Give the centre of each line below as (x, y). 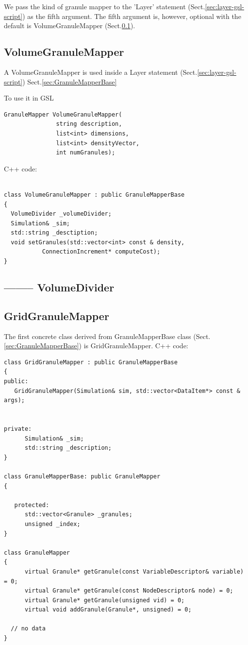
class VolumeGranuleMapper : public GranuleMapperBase (94, 195)
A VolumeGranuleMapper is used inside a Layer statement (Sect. (101, 72)
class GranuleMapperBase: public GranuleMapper (82, 476)
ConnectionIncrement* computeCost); (101, 252)
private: (18, 429)
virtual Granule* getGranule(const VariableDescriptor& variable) (134, 571)
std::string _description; (68, 448)
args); (14, 400)
